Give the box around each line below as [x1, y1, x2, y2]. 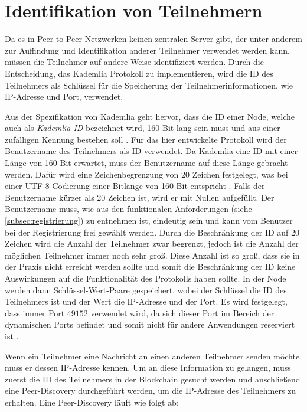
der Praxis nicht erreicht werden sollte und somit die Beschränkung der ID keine [5, 260, 296, 273]
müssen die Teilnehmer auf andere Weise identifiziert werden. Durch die [5, 55, 264, 68]
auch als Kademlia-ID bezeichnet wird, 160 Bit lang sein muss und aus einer [5, 122, 280, 134]
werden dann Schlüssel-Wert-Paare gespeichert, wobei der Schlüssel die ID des [5, 283, 287, 296]
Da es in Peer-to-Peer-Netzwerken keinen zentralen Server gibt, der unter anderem [5, 32, 302, 45]
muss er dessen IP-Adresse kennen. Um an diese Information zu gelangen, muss [5, 361, 291, 374]
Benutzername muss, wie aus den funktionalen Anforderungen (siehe [5, 202, 252, 215]
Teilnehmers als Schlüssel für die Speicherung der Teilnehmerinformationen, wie [5, 79, 293, 91]
